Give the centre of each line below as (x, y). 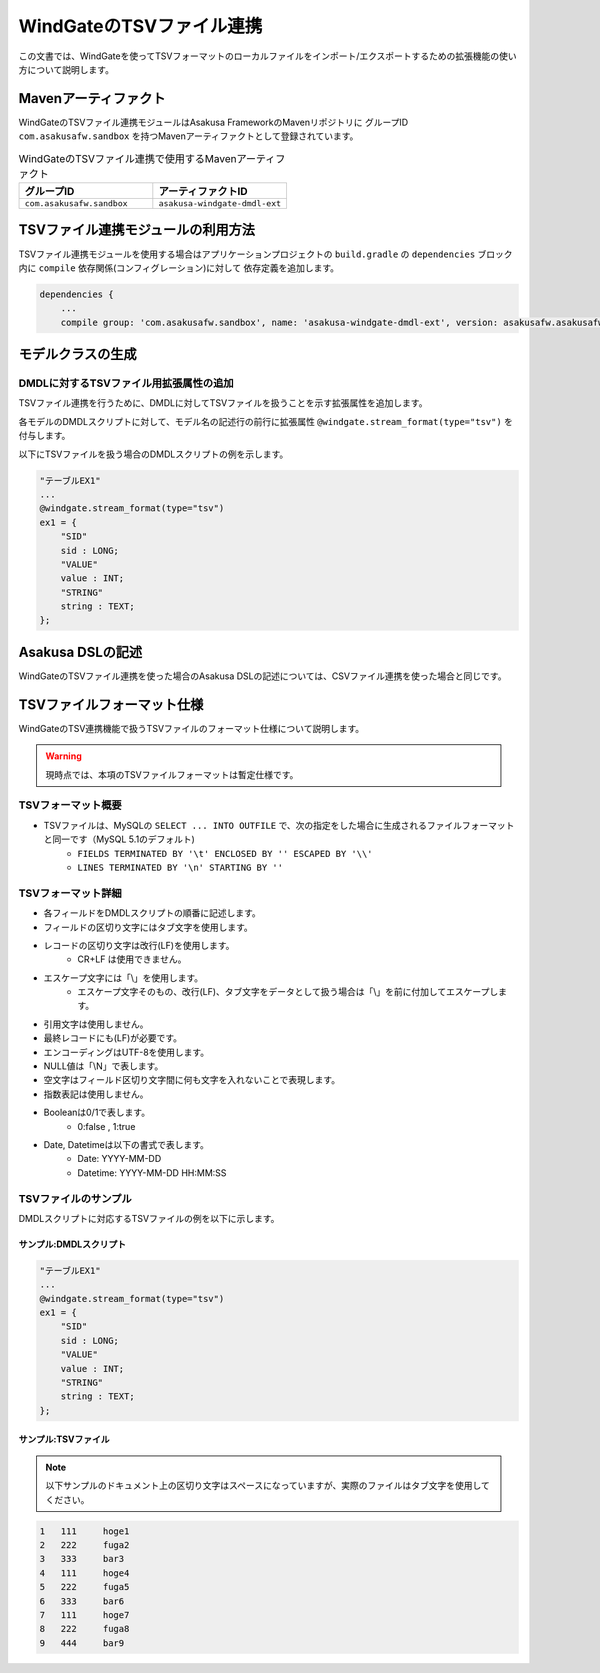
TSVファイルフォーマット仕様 (111, 704)
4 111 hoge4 (84, 1573)
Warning (63, 756)
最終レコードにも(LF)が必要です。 (112, 1038)
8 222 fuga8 (84, 1629)
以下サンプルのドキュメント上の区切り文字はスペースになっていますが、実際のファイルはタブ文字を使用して (267, 1486)
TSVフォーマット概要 (70, 805)
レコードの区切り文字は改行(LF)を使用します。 (139, 945)
